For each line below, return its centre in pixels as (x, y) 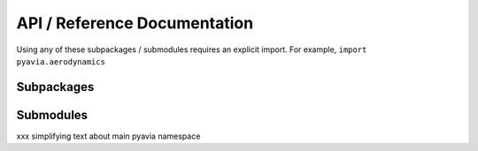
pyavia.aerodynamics (61, 61)
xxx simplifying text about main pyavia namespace (108, 136)
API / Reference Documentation (135, 23)
